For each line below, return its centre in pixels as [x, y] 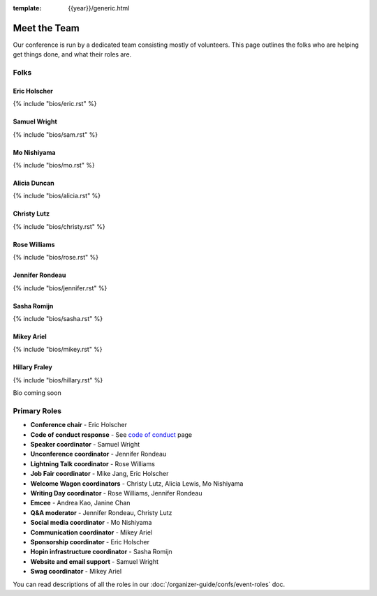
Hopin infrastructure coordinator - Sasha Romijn [101, 552]
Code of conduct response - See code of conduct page [111, 434]
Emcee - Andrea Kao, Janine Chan [80, 503]
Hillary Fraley [32, 367]
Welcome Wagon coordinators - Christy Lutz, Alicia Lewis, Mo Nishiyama [137, 483]
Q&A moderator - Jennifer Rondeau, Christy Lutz [101, 512]
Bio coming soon [37, 393]
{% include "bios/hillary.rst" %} [58, 380]
